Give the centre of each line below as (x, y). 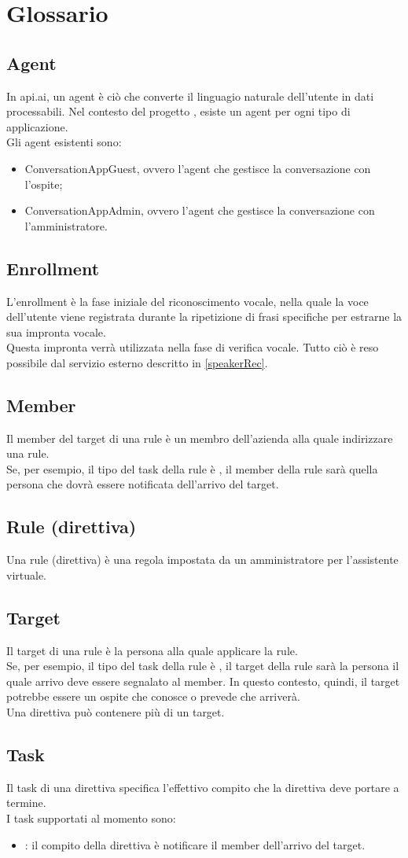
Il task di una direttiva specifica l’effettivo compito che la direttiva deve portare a (203, 787)
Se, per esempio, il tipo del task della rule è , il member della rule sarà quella (192, 468)
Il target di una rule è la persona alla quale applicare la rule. (152, 650)
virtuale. (27, 574)
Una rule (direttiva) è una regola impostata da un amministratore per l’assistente (202, 560)
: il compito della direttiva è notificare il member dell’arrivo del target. (195, 844)
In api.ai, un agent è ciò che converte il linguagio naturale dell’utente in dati (190, 96)
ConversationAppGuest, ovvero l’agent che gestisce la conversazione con (198, 168)
